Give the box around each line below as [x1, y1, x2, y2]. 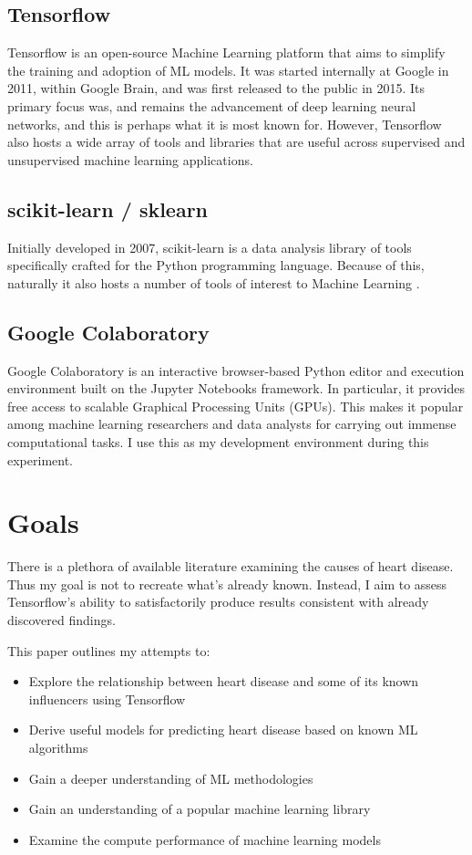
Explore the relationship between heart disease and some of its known [28, 672, 419, 691]
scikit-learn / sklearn [7, 194, 209, 223]
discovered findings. [7, 610, 116, 630]
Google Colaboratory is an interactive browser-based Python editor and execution [7, 360, 465, 380]
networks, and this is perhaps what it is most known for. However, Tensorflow [7, 114, 442, 133]
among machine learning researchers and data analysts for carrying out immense [7, 414, 457, 433]
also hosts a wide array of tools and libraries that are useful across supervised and [7, 132, 466, 151]
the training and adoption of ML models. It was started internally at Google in [7, 60, 449, 79]
